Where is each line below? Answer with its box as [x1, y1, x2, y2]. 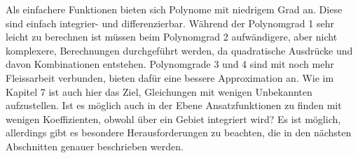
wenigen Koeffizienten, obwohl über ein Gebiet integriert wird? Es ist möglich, [6, 111, 341, 126]
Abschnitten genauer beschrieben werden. [6, 138, 184, 153]
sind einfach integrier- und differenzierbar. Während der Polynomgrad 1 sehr [6, 15, 334, 30]
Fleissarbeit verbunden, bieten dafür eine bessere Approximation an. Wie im [6, 70, 334, 85]
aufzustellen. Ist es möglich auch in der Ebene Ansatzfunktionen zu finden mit [6, 98, 342, 113]
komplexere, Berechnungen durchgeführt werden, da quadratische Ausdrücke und [6, 43, 353, 57]
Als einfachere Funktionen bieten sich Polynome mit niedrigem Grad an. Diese [6, 2, 343, 16]
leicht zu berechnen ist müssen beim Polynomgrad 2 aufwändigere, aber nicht [6, 29, 338, 44]
